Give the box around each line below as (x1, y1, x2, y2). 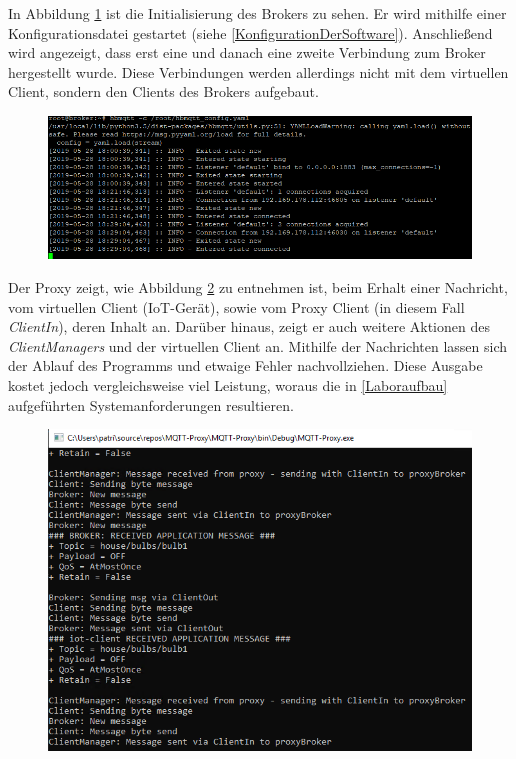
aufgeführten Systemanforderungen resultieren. (8, 394, 294, 415)
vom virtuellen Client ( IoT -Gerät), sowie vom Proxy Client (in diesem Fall (8, 296, 465, 317)
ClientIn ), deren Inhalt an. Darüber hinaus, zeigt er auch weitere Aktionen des (8, 316, 490, 337)
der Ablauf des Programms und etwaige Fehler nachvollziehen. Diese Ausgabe (8, 355, 483, 376)
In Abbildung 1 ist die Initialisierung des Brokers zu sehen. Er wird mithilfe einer (8, 3, 507, 23)
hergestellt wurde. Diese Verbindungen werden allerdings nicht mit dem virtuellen (8, 61, 509, 82)
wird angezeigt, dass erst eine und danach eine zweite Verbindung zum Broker (8, 42, 486, 63)
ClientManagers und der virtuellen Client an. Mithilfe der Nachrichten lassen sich (8, 335, 508, 356)
